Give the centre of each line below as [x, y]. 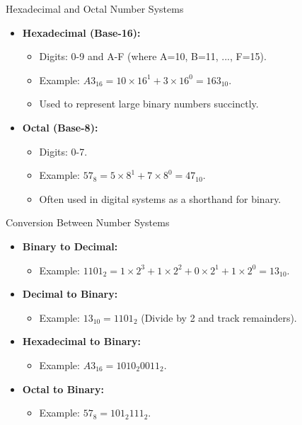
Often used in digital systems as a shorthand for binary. [160, 198]
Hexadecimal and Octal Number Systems [95, 8]
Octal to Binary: [63, 389]
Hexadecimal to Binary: [82, 341]
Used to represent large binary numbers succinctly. [149, 104]
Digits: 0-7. [63, 151]
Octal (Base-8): [60, 127]
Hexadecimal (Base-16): [81, 32]
